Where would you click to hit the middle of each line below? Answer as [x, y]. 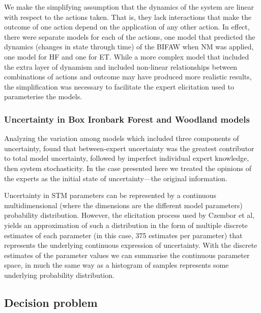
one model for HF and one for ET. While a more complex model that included [127, 56]
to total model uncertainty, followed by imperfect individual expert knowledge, [127, 158]
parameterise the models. [43, 96]
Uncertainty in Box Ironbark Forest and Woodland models [127, 119]
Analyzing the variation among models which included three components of [122, 138]
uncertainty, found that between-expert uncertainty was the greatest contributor [129, 148]
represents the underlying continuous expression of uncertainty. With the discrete [131, 245]
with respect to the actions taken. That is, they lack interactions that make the [128, 17]
